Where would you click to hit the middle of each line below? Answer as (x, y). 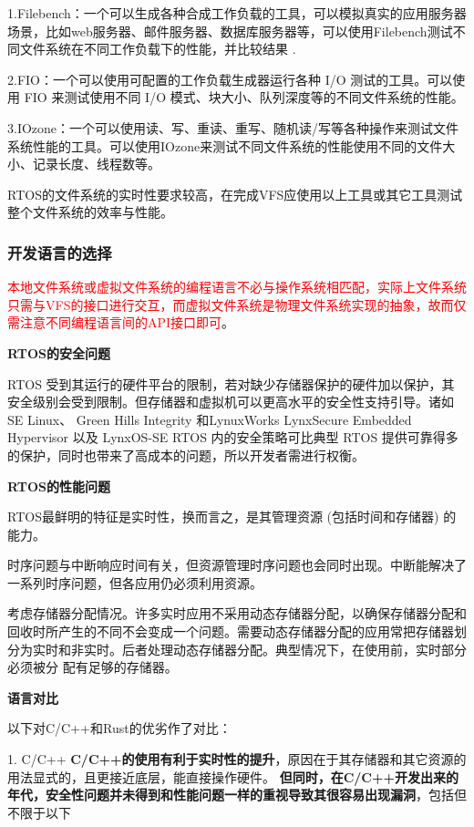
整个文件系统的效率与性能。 (90, 212)
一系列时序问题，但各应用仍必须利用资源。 (135, 582)
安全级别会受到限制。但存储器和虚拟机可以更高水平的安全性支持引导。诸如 (231, 402)
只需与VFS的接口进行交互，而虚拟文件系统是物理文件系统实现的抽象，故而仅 (237, 304)
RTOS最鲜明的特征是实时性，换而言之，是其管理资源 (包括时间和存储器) (223, 517)
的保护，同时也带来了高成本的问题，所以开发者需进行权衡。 (186, 455)
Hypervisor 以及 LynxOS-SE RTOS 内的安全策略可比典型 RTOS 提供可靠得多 (233, 437)
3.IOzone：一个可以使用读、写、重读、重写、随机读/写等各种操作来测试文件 (233, 127)
